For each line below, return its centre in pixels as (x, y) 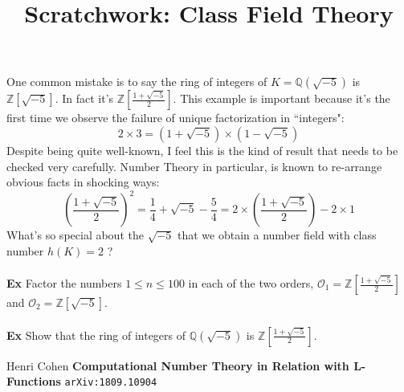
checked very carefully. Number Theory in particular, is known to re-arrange (194, 166)
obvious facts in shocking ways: (83, 182)
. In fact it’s (84, 98)
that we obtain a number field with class (277, 235)
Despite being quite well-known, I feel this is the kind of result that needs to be (202, 150)
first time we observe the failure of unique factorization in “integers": (175, 118)
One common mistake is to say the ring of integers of (137, 82)
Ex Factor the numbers (64, 283)
